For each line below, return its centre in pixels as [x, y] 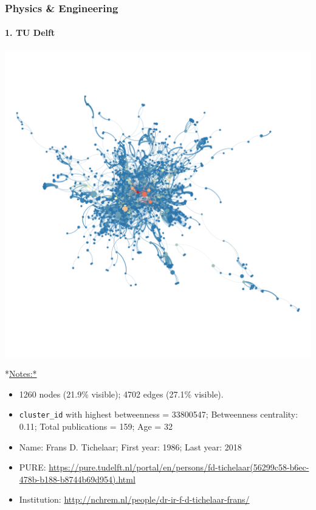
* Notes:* [21, 374]
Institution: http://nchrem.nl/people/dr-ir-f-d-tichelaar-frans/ [134, 499]
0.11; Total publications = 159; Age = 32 [96, 426]
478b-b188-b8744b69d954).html [77, 479]
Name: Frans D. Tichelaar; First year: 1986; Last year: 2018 [130, 446]
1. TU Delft [30, 33]
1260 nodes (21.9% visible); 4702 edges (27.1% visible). [121, 394]
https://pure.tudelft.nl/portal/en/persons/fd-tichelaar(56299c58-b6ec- [179, 467]
